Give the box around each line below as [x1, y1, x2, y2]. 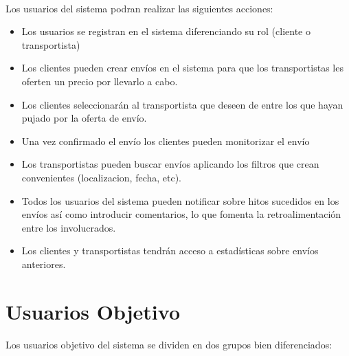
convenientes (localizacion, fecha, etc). [21, 170, 182, 184]
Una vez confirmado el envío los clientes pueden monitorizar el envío [21, 133, 310, 148]
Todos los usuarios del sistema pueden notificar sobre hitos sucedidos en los [21, 193, 339, 208]
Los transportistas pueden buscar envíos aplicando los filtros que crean [21, 157, 319, 171]
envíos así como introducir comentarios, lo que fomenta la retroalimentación [21, 207, 341, 221]
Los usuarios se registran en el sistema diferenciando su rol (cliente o [21, 24, 311, 38]
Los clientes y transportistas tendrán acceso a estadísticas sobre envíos [21, 243, 319, 258]
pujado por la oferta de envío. [21, 111, 147, 125]
